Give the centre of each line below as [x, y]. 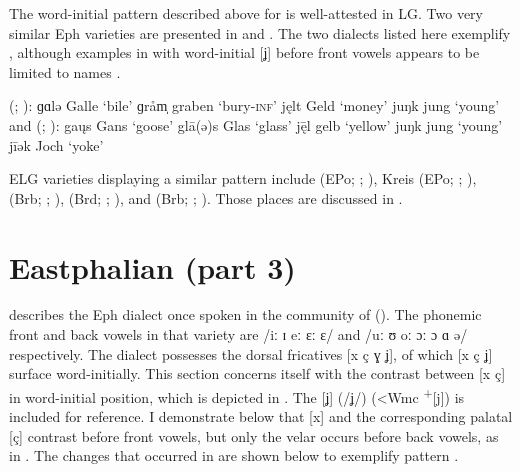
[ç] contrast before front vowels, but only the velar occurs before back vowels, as [254, 435]
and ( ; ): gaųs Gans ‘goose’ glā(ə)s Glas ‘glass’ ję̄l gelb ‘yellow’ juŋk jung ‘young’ [256, 124]
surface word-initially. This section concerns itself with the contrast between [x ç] [257, 373]
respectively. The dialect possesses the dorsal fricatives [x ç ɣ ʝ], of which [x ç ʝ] [251, 353]
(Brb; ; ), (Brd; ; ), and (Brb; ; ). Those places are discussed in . [206, 197]
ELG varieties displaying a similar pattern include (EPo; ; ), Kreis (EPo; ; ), [243, 178]
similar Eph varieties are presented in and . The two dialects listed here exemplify [260, 32]
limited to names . [65, 71]
